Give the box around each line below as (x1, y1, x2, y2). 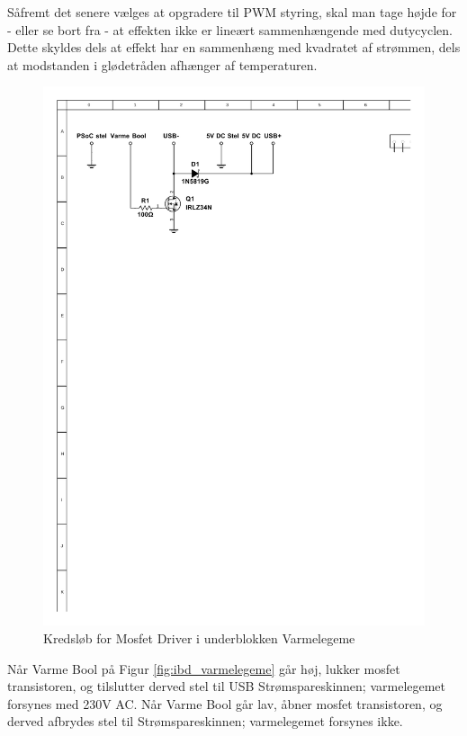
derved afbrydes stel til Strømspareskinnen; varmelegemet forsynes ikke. (7, 712, 403, 731)
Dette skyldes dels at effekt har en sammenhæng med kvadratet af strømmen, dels (7, 38, 461, 57)
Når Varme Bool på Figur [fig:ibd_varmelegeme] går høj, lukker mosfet (7, 659, 400, 678)
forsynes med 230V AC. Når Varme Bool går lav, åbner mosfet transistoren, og (7, 694, 443, 713)
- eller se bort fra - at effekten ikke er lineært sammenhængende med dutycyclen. (7, 20, 453, 39)
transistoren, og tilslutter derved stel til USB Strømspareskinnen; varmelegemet (7, 677, 446, 696)
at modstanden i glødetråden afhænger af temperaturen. (7, 55, 318, 74)
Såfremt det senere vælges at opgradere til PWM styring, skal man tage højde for (7, 3, 457, 21)
